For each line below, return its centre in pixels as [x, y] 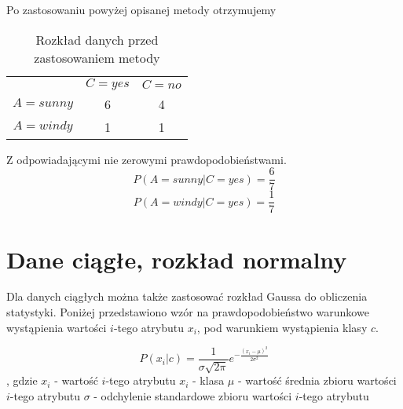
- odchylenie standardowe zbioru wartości [193, 395]
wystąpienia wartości [57, 327]
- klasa [209, 380]
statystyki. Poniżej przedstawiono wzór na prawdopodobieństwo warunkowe [188, 312]
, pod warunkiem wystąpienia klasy [282, 327]
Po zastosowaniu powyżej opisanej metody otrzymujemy [141, 9]
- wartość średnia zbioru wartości [317, 380]
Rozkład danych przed [97, 39]
